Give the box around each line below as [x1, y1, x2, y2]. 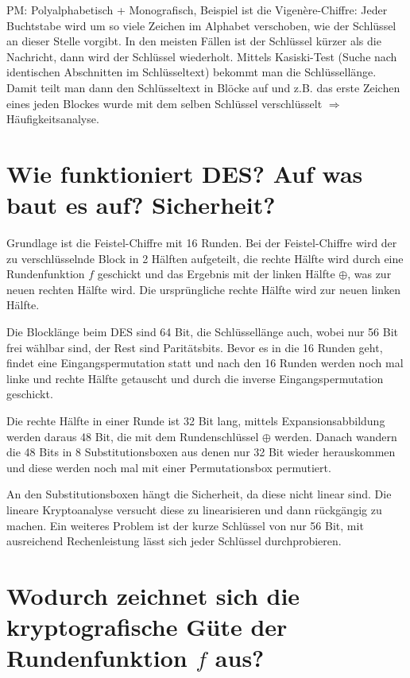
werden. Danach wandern [274, 428, 397, 444]
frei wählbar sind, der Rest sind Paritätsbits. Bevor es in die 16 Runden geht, [6, 339, 383, 355]
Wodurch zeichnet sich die [6, 579, 300, 611]
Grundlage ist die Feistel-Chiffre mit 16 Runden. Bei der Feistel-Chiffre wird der [6, 234, 397, 251]
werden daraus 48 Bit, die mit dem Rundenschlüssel [6, 428, 259, 444]
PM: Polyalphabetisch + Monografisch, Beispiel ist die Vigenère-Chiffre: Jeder [6, 2, 388, 17]
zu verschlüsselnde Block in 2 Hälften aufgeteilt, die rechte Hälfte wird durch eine [6, 250, 404, 266]
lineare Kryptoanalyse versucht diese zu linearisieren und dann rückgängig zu [6, 501, 382, 517]
